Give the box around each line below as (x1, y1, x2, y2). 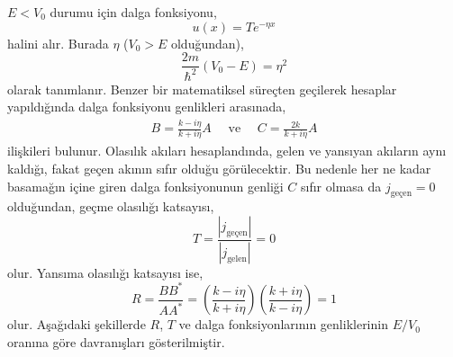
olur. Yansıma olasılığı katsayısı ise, (7, 263, 204, 281)
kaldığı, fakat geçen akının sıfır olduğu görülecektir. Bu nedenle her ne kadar (7, 159, 431, 178)
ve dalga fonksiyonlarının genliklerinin (178, 315, 388, 334)
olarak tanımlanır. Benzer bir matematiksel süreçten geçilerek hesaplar (7, 79, 397, 98)
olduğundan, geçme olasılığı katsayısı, (7, 197, 214, 216)
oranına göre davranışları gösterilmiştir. (7, 333, 225, 352)
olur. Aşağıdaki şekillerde (7, 315, 146, 334)
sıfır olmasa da (301, 176, 382, 195)
